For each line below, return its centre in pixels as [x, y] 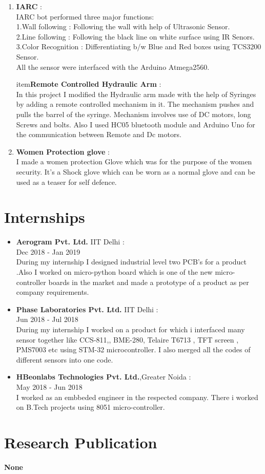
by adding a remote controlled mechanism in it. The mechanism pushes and [135, 104]
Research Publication [81, 442]
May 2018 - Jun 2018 [49, 386]
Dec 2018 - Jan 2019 [48, 251]
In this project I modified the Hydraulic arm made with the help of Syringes [136, 94]
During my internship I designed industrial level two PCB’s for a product [131, 262]
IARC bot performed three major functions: [85, 16]
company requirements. [53, 292]
